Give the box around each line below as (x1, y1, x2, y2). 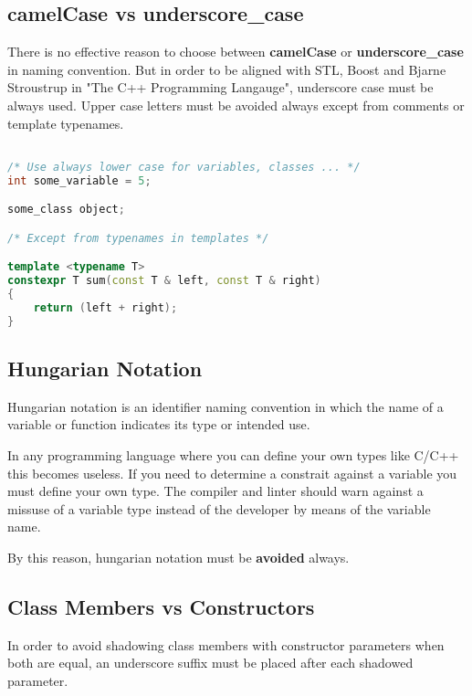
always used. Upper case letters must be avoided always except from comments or (7, 95, 465, 114)
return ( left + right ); (33, 301, 178, 314)
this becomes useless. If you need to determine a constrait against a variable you (7, 463, 457, 482)
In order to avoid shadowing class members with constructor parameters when (7, 635, 445, 654)
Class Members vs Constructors (7, 593, 315, 621)
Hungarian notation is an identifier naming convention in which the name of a (7, 396, 444, 416)
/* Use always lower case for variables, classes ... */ (7, 160, 361, 174)
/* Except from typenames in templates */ (7, 231, 269, 245)
